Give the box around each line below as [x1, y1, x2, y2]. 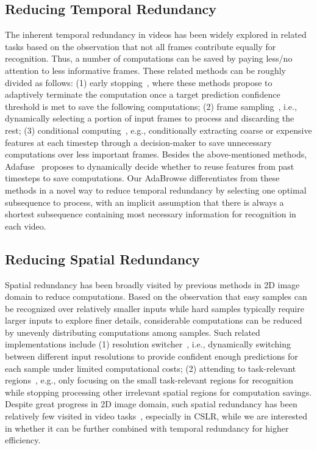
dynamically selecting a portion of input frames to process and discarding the [5, 112, 294, 125]
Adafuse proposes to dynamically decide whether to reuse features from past [5, 159, 294, 172]
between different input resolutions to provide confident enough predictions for [5, 350, 298, 363]
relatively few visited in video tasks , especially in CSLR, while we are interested [5, 410, 307, 423]
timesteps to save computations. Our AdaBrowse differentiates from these [5, 172, 280, 184]
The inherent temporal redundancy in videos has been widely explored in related [5, 28, 307, 41]
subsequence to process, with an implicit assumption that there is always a [5, 195, 284, 208]
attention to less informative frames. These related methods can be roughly [5, 64, 286, 76]
